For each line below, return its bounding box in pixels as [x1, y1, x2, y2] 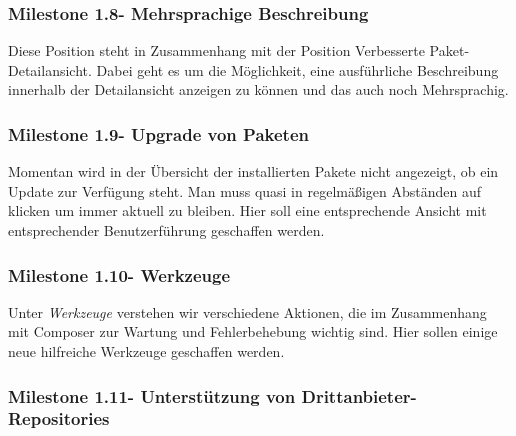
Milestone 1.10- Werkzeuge [8, 262, 231, 287]
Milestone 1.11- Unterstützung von [8, 383, 296, 408]
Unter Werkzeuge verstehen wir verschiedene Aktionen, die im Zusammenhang [8, 301, 487, 322]
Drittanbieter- [301, 383, 417, 408]
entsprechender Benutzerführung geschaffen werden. [8, 220, 325, 240]
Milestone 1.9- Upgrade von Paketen [8, 121, 309, 146]
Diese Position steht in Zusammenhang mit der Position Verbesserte [8, 40, 425, 61]
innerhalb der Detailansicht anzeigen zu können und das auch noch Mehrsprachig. [8, 79, 509, 100]
